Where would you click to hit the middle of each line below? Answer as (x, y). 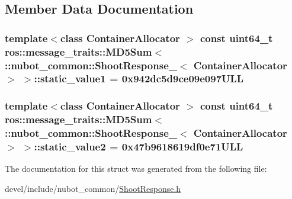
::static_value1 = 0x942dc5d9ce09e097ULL (139, 78)
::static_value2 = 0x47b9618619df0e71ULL (139, 147)
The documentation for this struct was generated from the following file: (136, 168)
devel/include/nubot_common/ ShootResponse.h (93, 188)
